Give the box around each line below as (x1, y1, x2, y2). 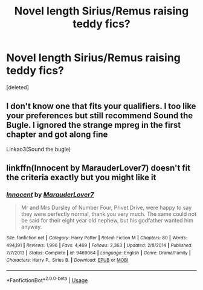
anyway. (21, 223, 42, 230)
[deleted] (6, 83, 29, 91)
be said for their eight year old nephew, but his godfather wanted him (21, 217, 194, 224)
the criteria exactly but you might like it (6, 172, 156, 183)
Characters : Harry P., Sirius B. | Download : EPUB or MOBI (6, 257, 129, 263)
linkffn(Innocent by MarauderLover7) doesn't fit (6, 163, 191, 173)
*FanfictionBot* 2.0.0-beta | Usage (6, 276, 88, 284)
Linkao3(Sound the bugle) (6, 145, 71, 153)
